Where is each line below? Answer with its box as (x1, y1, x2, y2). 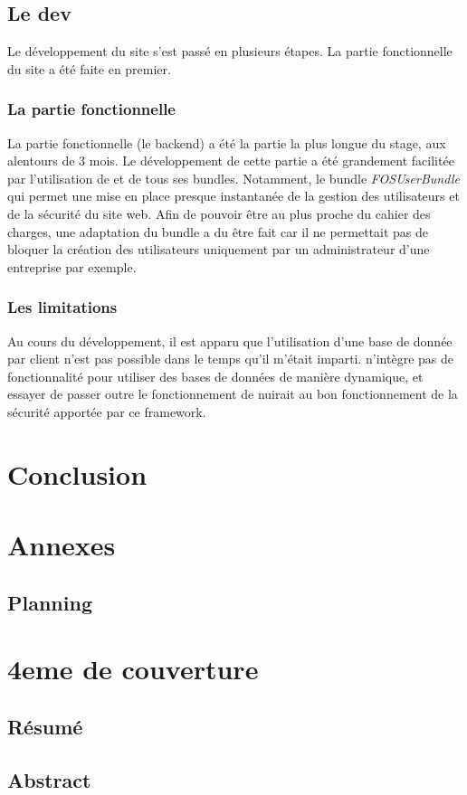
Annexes (7, 526, 116, 563)
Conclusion (7, 455, 148, 492)
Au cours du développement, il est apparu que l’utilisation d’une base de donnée (7, 331, 453, 350)
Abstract (7, 765, 91, 793)
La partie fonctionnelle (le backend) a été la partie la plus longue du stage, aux (7, 133, 446, 152)
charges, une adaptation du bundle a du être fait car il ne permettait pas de (7, 222, 429, 241)
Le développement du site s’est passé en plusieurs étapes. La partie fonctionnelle (7, 42, 453, 61)
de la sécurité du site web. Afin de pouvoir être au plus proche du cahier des (7, 203, 431, 222)
